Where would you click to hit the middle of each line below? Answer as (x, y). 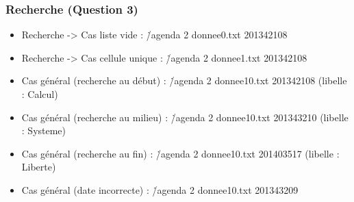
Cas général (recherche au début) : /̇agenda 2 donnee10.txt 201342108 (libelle (184, 80)
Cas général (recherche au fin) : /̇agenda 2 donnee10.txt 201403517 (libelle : (180, 153)
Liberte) (39, 167)
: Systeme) (44, 130)
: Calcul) (40, 94)
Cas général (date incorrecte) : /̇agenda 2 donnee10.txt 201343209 (160, 189)
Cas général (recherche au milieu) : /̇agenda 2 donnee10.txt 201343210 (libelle (185, 117)
